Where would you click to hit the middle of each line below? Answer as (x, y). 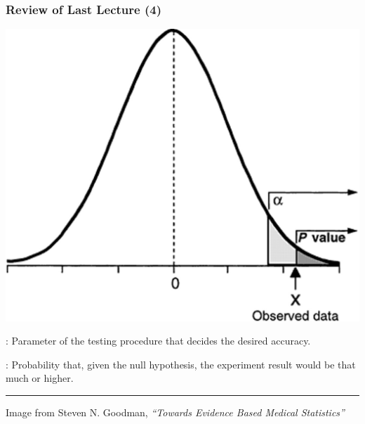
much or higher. (40, 378)
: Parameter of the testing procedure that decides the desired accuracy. (158, 341)
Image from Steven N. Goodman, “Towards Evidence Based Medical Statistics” (175, 412)
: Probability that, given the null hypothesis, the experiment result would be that (181, 364)
